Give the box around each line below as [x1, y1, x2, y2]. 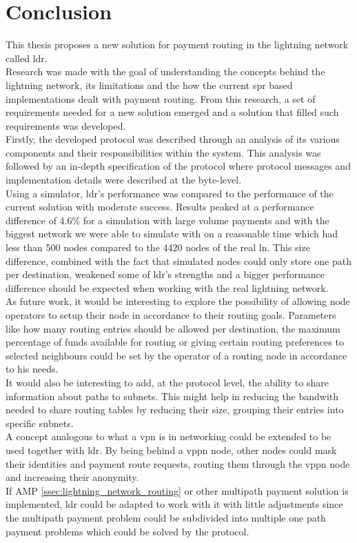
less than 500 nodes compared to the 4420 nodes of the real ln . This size [6, 240, 310, 255]
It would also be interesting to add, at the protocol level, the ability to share [6, 375, 329, 389]
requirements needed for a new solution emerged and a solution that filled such [6, 105, 339, 119]
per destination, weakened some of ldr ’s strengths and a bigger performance [6, 267, 325, 282]
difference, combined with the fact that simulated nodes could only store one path [6, 253, 351, 268]
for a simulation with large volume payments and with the [83, 213, 329, 227]
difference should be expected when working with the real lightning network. [6, 280, 329, 295]
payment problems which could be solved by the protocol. [6, 524, 249, 538]
